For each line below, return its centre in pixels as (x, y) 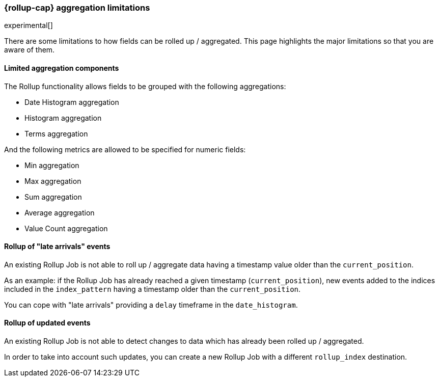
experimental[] (29, 25)
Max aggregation (53, 181)
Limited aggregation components (62, 68)
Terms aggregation (56, 133)
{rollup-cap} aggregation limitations (77, 8)
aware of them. (30, 50)
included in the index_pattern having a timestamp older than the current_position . (153, 289)
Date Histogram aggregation (72, 102)
